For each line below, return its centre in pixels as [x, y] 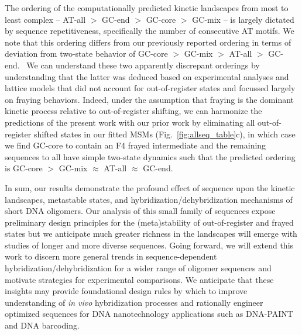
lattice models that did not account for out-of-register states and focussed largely [150, 88]
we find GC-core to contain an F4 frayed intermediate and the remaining [135, 145]
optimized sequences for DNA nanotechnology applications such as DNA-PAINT [149, 314]
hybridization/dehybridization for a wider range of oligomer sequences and [138, 268]
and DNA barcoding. [42, 325]
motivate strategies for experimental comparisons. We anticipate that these [139, 279]
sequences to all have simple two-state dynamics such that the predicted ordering [150, 156]
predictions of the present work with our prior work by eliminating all [130, 122]
